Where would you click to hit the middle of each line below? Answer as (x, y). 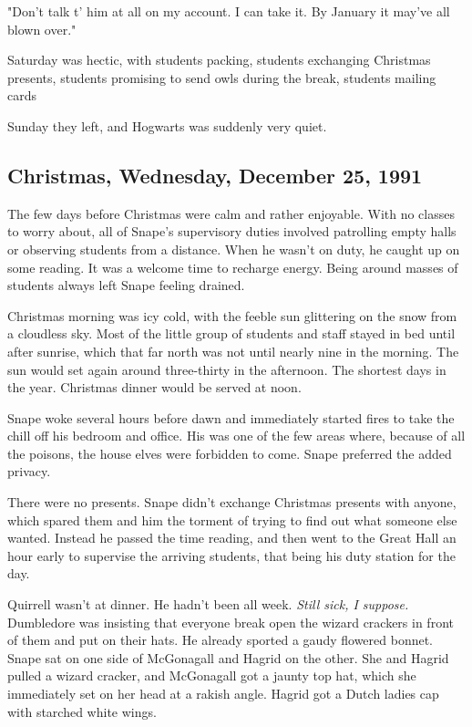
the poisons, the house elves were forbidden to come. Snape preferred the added (230, 453)
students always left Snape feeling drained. (126, 285)
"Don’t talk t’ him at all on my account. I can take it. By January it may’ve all (229, 11)
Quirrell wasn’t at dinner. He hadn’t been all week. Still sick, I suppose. (208, 604)
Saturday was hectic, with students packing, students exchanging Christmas (219, 60)
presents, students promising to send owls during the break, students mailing (222, 77)
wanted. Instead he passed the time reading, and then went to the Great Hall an (232, 538)
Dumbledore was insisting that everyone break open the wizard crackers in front (231, 622)
